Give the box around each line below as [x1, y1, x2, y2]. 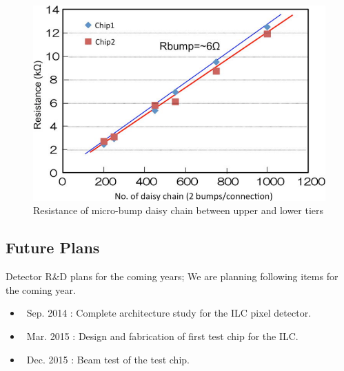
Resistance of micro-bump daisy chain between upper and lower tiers [33, 203, 324, 218]
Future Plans [6, 237, 100, 258]
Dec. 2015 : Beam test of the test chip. [26, 352, 190, 366]
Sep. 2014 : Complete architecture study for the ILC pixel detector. [26, 306, 312, 320]
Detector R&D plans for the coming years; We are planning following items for [6, 269, 338, 284]
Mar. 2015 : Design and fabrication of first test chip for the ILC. [26, 328, 299, 343]
